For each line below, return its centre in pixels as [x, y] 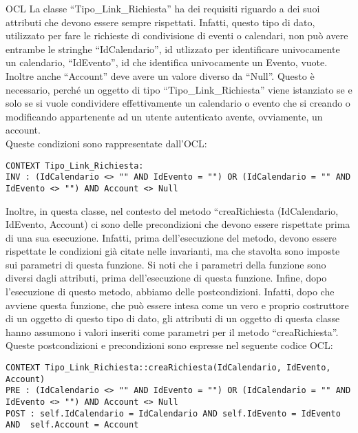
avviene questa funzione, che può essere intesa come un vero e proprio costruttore [177, 305]
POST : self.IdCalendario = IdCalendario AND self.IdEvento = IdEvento [173, 413]
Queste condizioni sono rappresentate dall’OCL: [106, 143]
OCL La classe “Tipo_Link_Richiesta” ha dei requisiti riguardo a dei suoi [163, 8]
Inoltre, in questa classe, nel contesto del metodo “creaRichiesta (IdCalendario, [172, 210]
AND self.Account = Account [72, 425]
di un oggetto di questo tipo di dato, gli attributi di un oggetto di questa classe [173, 318]
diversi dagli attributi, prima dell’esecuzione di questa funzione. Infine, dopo [166, 278]
